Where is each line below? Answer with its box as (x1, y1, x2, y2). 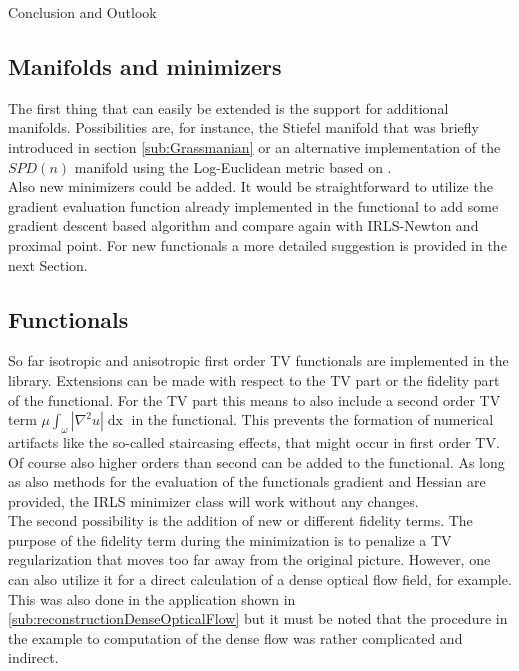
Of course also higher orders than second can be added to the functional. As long (8, 451, 505, 472)
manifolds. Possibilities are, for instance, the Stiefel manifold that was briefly (8, 117, 479, 138)
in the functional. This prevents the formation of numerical (131, 409, 494, 430)
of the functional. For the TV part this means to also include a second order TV (8, 389, 501, 410)
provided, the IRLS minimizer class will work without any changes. (8, 490, 419, 511)
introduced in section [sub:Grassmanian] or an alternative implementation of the (8, 136, 501, 157)
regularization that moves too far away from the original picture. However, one (8, 549, 491, 570)
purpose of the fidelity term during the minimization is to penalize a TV (8, 529, 452, 550)
